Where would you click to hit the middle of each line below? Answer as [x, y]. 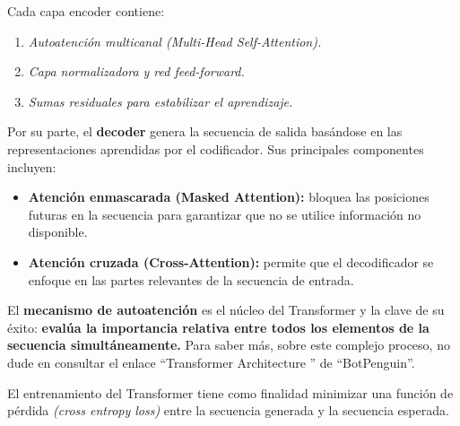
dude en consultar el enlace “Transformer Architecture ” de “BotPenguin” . [211, 362]
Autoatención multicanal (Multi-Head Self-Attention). [175, 41]
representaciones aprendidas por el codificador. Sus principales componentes [216, 148]
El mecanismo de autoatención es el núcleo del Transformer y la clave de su [226, 310]
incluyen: [32, 166]
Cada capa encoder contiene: [86, 11]
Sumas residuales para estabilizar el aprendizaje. [161, 101]
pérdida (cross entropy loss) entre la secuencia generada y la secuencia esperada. [228, 410]
